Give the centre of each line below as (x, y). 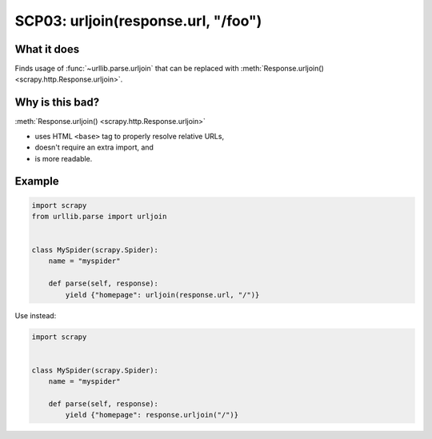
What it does (47, 49)
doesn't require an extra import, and (94, 147)
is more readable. (64, 158)
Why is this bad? (57, 103)
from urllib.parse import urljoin (99, 216)
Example (37, 181)
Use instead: (36, 315)
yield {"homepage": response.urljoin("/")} (152, 415)
